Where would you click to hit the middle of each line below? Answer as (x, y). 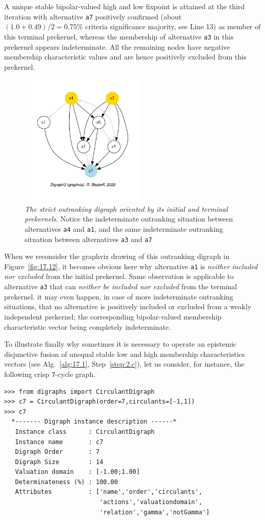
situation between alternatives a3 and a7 (88, 239)
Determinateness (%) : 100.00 (66, 482)
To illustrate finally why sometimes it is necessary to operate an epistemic (120, 344)
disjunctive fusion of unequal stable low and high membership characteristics (125, 354)
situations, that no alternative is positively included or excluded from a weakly (128, 306)
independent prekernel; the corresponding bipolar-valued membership (113, 316)
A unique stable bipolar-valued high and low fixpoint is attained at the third (125, 6)
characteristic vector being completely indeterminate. (87, 326)
